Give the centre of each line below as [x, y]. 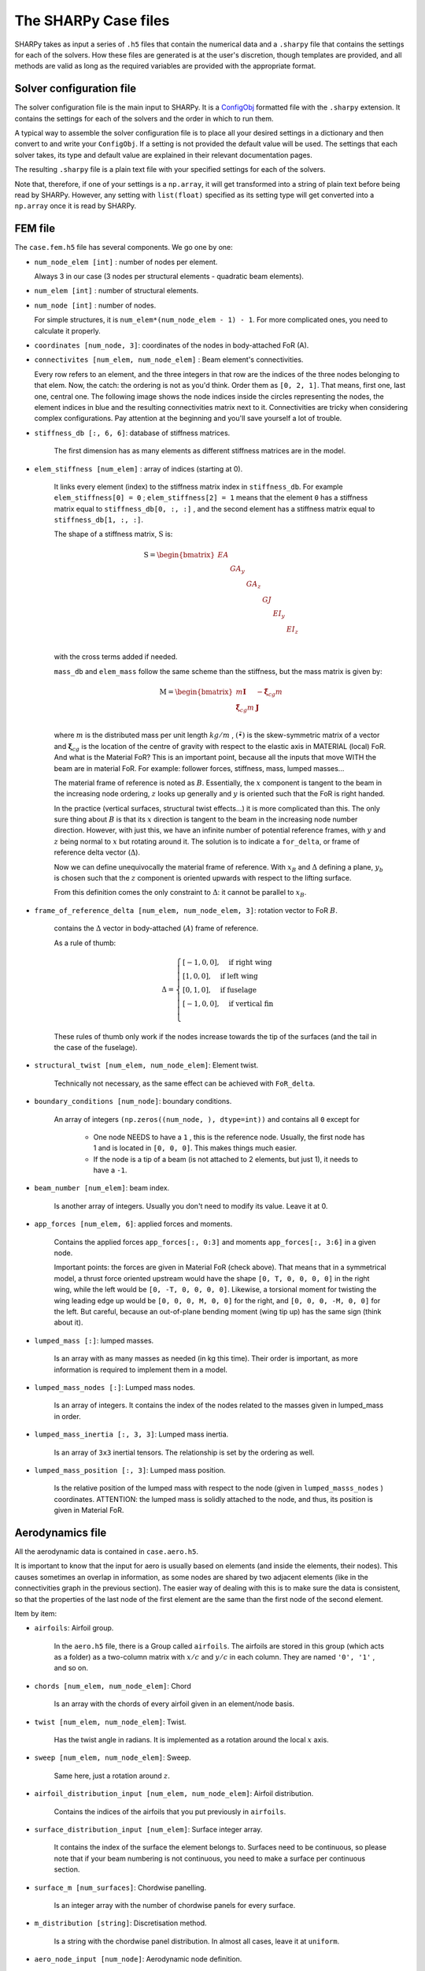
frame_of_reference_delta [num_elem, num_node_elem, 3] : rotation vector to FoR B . [186, 910]
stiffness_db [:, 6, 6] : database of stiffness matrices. [132, 433]
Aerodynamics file [61, 1532]
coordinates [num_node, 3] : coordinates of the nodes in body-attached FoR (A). [172, 345]
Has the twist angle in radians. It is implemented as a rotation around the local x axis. [192, 1740]
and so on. [71, 1668]
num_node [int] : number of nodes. [95, 305]
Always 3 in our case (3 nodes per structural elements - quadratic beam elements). [169, 277]
